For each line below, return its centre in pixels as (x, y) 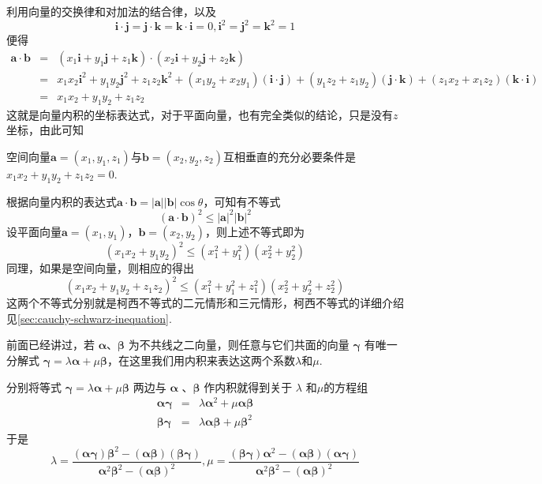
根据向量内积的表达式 (62, 201)
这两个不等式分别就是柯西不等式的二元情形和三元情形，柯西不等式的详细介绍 (205, 303)
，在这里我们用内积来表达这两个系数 (202, 360)
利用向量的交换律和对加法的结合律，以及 (111, 11)
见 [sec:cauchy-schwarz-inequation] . (89, 318)
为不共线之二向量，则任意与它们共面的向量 (239, 345)
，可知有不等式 (242, 201)
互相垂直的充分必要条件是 (289, 156)
